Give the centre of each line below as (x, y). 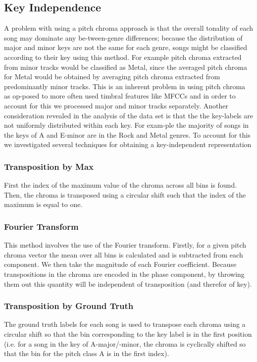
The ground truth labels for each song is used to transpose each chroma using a (125, 324)
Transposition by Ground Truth (69, 306)
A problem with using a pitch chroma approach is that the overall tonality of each (129, 28)
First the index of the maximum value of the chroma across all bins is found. (121, 185)
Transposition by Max (49, 166)
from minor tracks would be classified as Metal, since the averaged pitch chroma (126, 67)
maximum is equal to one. (43, 204)
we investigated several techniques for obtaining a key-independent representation (128, 144)
